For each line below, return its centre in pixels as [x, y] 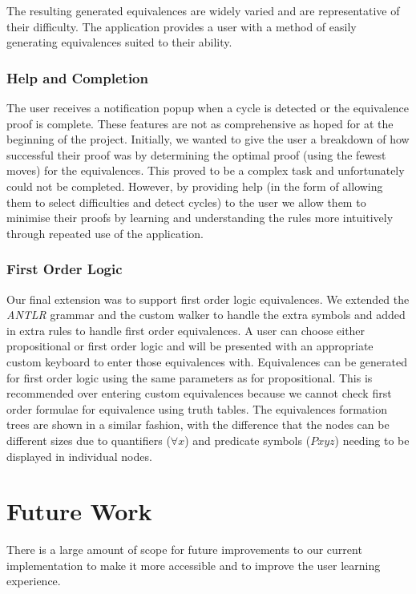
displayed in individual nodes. [79, 456]
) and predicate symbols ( [248, 440]
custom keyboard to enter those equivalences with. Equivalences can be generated [207, 361]
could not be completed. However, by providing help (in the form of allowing [195, 186]
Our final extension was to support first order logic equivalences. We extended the [208, 299]
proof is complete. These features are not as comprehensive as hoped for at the [200, 123]
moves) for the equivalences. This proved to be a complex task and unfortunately [206, 170]
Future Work [79, 511]
